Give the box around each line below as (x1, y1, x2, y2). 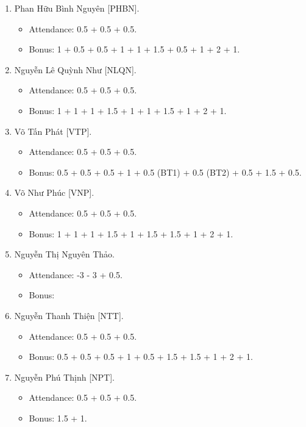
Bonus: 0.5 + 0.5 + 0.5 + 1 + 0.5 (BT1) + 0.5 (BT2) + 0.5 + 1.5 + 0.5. (29, 165, 302, 178)
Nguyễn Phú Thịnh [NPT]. (14, 370, 115, 383)
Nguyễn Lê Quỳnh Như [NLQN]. (14, 63, 137, 76)
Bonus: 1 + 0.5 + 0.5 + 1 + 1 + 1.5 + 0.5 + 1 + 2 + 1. (29, 43, 240, 56)
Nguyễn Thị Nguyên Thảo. (14, 248, 115, 260)
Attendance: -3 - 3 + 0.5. (29, 268, 123, 281)
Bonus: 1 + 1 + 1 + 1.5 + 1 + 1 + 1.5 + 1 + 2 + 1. (29, 104, 227, 117)
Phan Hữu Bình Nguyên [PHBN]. (14, 2, 140, 14)
